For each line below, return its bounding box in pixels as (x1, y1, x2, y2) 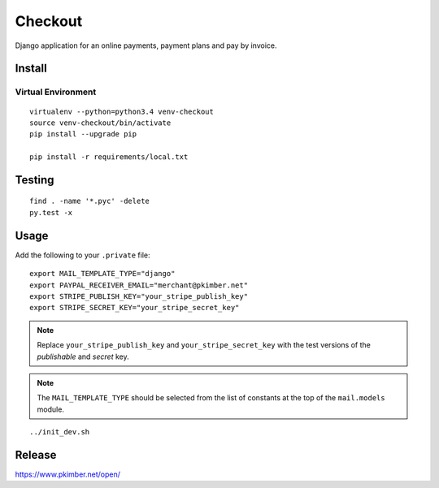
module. (37, 404, 65, 414)
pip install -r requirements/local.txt (29, 153, 189, 162)
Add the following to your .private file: (15, 250, 150, 260)
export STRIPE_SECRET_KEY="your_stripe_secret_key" (29, 303, 240, 313)
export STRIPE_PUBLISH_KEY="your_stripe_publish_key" (29, 292, 248, 300)
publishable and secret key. (37, 352, 129, 361)
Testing (15, 173, 54, 187)
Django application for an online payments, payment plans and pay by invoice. (15, 41, 277, 50)
